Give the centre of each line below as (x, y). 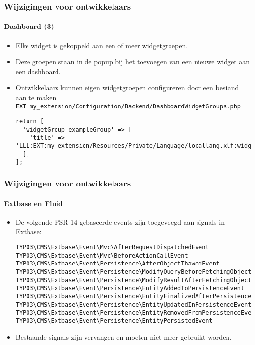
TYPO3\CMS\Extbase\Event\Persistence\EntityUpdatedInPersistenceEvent (133, 305)
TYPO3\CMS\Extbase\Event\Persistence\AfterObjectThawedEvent (118, 264)
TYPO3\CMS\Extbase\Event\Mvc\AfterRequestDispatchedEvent (112, 248)
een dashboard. (38, 71)
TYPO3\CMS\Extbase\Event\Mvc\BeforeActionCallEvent (102, 255)
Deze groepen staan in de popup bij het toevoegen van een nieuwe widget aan (133, 62)
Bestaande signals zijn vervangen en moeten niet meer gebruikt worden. (124, 336)
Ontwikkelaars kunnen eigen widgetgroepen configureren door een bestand (127, 88)
